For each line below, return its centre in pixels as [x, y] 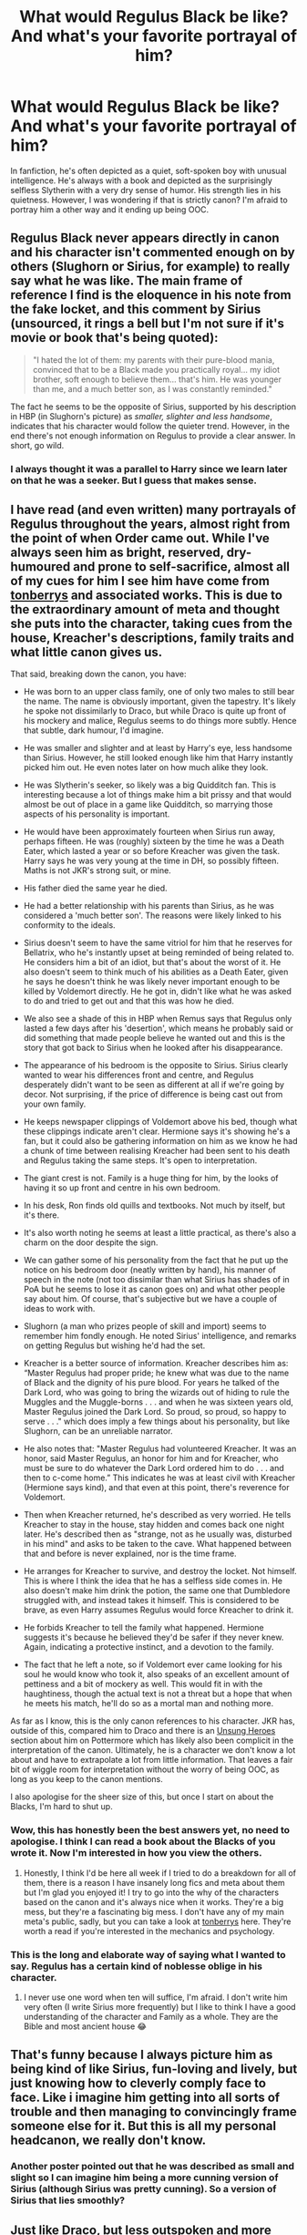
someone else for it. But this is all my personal [143, 2126]
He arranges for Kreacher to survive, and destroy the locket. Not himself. [160, 1571]
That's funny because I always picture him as [142, 2055]
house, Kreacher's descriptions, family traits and [152, 639]
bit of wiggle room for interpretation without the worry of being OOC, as [145, 1769]
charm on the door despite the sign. [91, 1242]
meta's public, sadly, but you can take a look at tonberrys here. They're [157, 1921]
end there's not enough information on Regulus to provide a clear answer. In [153, 436]
